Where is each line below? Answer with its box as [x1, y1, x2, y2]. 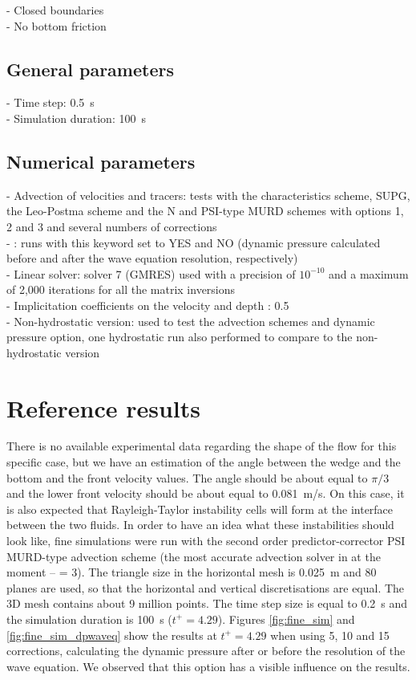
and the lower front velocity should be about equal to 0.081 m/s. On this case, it [6, 485, 405, 502]
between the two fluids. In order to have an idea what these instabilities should [6, 516, 394, 533]
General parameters [6, 56, 174, 81]
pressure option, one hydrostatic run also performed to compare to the [6, 328, 353, 345]
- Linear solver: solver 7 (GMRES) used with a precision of [6, 265, 296, 282]
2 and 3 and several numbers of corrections [6, 218, 217, 234]
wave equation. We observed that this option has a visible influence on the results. [6, 658, 410, 674]
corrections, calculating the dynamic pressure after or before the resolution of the [6, 642, 406, 659]
